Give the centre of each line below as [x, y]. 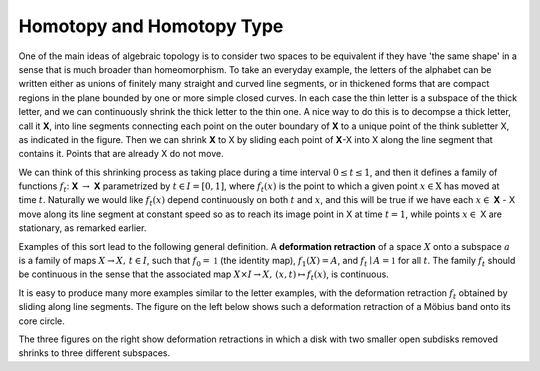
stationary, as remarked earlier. [82, 228]
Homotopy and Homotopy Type [151, 26]
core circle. [41, 321]
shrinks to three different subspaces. [94, 353]
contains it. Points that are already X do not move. [121, 154]
